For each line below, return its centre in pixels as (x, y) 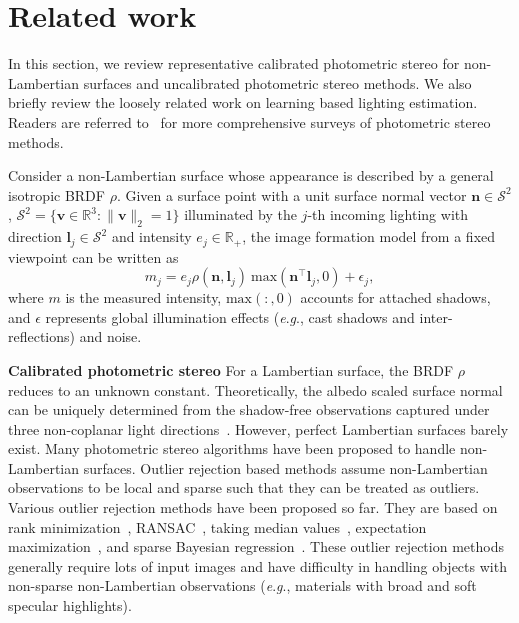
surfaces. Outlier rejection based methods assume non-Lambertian (285, 467)
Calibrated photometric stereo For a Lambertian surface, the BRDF (231, 369)
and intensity (151, 236)
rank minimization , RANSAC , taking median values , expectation (217, 526)
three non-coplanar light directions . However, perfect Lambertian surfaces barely (258, 428)
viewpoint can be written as (93, 256)
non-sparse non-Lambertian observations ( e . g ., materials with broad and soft (242, 585)
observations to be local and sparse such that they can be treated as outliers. (244, 487)
